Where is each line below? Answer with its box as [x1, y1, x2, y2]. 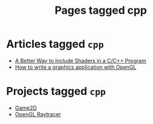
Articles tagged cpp [6, 37, 104, 51]
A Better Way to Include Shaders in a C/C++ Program [14, 57, 146, 64]
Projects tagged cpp [6, 84, 106, 98]
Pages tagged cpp [55, 4, 147, 17]
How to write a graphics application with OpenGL [14, 63, 137, 71]
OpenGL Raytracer [14, 110, 61, 117]
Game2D [14, 104, 37, 111]
